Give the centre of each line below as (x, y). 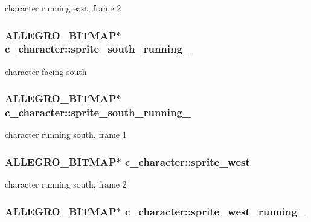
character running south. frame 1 (66, 135)
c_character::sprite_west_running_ (215, 211)
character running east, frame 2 (63, 8)
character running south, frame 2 (66, 184)
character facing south (46, 71)
